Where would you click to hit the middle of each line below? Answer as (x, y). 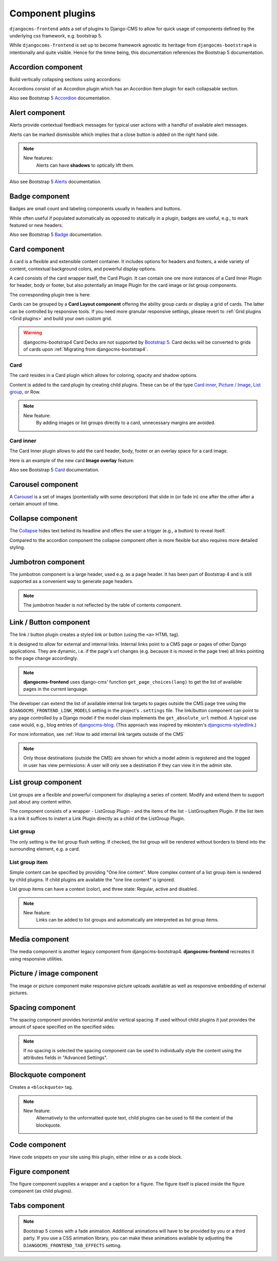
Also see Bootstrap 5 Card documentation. (54, 470)
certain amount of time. (34, 504)
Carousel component (44, 484)
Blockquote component (48, 1075)
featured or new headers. (36, 225)
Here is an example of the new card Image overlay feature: (72, 460)
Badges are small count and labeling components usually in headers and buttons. (95, 209)
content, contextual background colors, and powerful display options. (83, 269)
